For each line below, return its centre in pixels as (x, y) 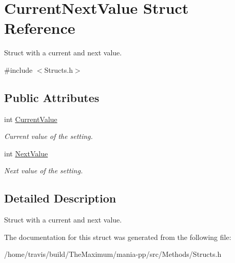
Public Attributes (52, 97)
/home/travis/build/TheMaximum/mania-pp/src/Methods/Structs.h (113, 254)
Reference (40, 28)
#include (18, 69)
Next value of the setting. (44, 170)
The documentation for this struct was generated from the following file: (118, 237)
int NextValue (26, 153)
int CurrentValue (31, 119)
